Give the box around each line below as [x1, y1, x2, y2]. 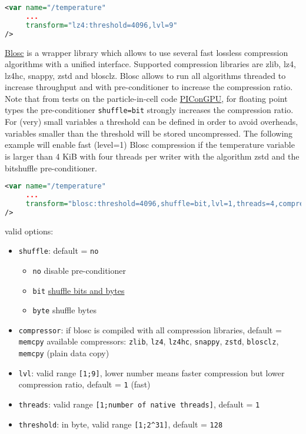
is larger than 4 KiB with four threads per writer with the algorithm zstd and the [5, 150, 300, 162]
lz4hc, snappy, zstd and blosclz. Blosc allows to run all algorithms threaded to [5, 69, 286, 81]
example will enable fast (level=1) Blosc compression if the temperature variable [5, 138, 295, 151]
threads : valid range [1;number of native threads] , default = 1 [18, 398, 260, 410]
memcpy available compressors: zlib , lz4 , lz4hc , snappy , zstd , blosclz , [18, 335, 279, 347]
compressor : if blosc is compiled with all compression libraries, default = [18, 323, 282, 336]
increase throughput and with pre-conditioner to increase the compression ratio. [5, 81, 293, 93]
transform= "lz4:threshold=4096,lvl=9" [25, 21, 178, 29]
